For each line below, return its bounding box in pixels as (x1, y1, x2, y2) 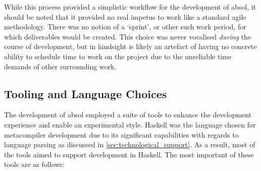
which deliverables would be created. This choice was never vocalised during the (4, 31, 251, 41)
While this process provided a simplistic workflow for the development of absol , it (4, 2, 256, 12)
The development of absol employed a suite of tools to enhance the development (4, 109, 252, 120)
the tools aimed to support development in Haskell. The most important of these (4, 149, 254, 159)
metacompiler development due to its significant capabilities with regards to (4, 129, 239, 140)
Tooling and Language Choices (4, 85, 167, 101)
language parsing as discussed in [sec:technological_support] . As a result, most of (4, 139, 255, 150)
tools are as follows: (4, 159, 65, 169)
